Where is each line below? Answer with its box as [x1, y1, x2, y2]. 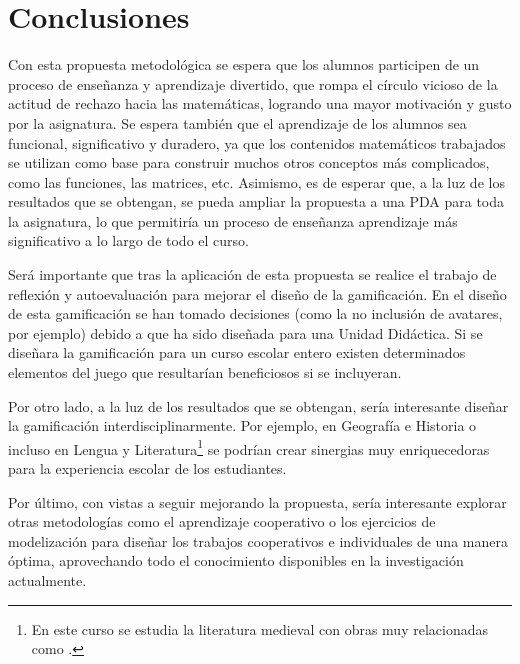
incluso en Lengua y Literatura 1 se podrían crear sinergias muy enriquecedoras [8, 435, 490, 459]
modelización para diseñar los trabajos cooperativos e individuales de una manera [8, 530, 508, 551]
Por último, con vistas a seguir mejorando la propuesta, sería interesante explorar [8, 491, 507, 512]
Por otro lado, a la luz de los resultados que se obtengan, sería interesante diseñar [8, 395, 509, 416]
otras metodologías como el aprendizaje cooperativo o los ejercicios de [8, 511, 436, 532]
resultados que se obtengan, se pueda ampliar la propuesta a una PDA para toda [8, 191, 505, 212]
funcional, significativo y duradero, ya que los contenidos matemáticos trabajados [8, 132, 506, 153]
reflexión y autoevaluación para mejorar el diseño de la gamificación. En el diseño [8, 283, 507, 304]
